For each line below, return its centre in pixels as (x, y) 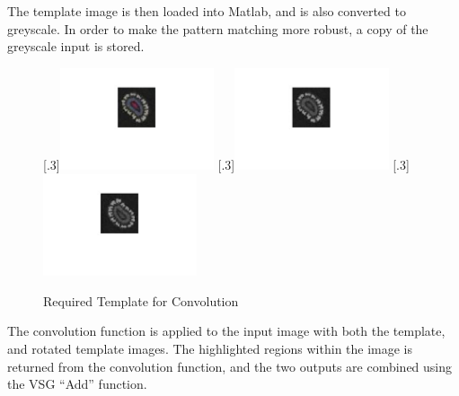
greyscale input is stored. (76, 46)
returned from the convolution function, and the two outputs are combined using (230, 366)
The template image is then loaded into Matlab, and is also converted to (207, 11)
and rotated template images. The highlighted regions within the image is (210, 348)
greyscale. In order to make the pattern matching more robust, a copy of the (218, 28)
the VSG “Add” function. (77, 384)
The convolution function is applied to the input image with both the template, (226, 331)
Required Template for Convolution (141, 300)
